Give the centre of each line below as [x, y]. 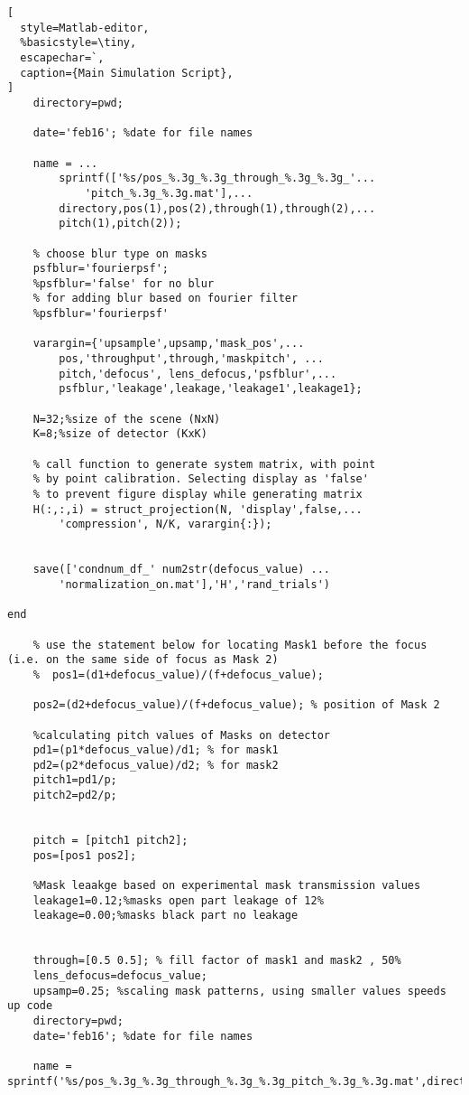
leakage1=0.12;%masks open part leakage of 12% [178, 900]
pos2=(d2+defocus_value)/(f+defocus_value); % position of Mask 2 [236, 705]
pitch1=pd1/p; [75, 780]
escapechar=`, [62, 57]
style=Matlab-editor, [85, 28]
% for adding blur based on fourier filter [166, 299]
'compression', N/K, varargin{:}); [166, 524]
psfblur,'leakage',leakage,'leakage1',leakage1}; [211, 389]
